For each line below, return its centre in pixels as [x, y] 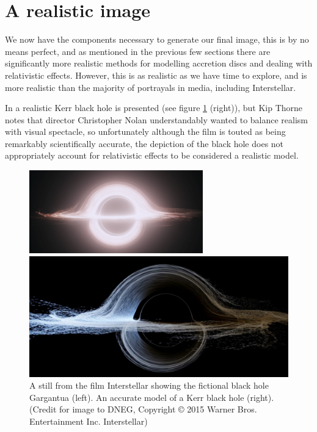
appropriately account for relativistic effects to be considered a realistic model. [152, 155]
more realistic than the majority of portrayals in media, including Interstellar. [151, 87]
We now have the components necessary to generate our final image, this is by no [157, 39]
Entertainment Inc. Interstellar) [89, 421]
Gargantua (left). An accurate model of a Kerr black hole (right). [152, 397]
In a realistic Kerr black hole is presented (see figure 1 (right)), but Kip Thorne [154, 108]
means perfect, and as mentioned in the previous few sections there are [138, 51]
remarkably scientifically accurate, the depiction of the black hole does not [144, 143]
